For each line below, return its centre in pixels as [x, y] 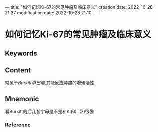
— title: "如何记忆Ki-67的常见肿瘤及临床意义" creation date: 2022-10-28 [79, 7]
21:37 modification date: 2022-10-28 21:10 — [51, 13]
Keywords [21, 53]
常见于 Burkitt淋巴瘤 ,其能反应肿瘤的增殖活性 [50, 83]
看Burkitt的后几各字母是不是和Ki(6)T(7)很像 [50, 112]
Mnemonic [22, 99]
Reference [18, 125]
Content [18, 70]
